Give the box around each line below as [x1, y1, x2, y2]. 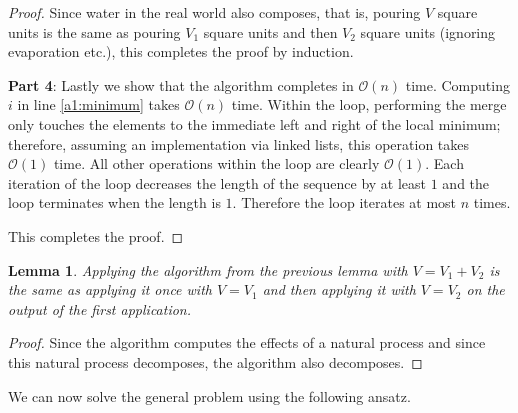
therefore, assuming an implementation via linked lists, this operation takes [8, 133, 470, 154]
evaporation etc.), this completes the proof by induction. [8, 41, 354, 62]
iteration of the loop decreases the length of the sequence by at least [8, 172, 427, 193]
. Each [425, 153, 464, 174]
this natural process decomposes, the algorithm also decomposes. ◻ [8, 351, 423, 372]
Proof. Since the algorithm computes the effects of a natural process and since [8, 332, 486, 353]
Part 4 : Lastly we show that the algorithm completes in [8, 74, 354, 95]
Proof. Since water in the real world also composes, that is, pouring [8, 2, 421, 22]
